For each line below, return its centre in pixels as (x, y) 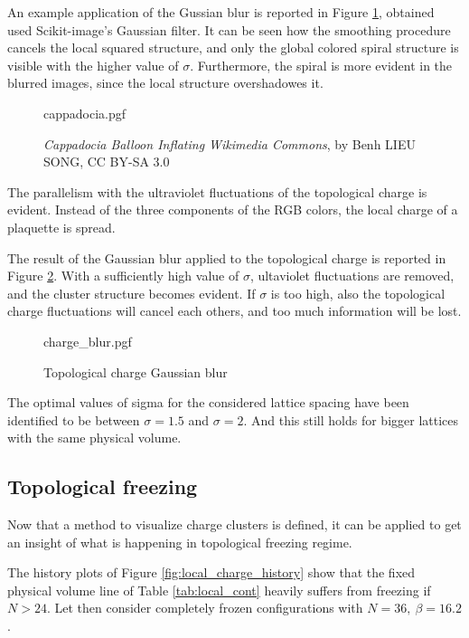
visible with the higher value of (93, 65)
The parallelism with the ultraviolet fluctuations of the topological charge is (217, 191)
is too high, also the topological (358, 293)
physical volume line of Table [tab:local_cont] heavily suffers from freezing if (219, 590)
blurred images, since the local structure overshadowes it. (165, 83)
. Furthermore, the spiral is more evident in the (321, 65)
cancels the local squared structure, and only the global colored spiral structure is (233, 48)
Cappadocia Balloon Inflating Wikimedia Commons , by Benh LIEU (230, 143)
